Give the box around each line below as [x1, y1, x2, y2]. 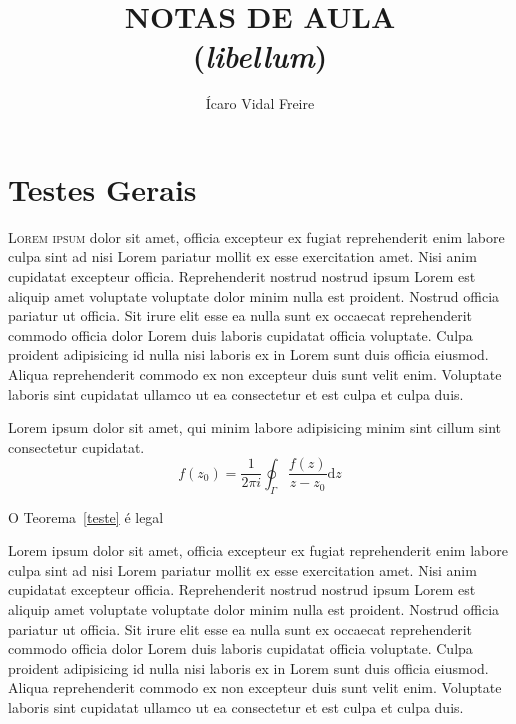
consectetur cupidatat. [8, 436, 145, 457]
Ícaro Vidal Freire [205, 93, 315, 114]
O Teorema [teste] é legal [8, 506, 164, 527]
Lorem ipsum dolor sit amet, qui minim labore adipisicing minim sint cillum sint [8, 417, 502, 438]
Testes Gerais [8, 168, 197, 209]
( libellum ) [192, 35, 328, 77]
